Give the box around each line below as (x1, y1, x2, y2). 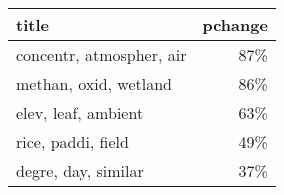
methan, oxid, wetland (16, 72, 173, 95)
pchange (202, 13, 268, 36)
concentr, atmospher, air (16, 43, 187, 66)
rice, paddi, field (16, 130, 129, 153)
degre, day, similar (16, 159, 144, 182)
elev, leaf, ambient (16, 101, 144, 124)
